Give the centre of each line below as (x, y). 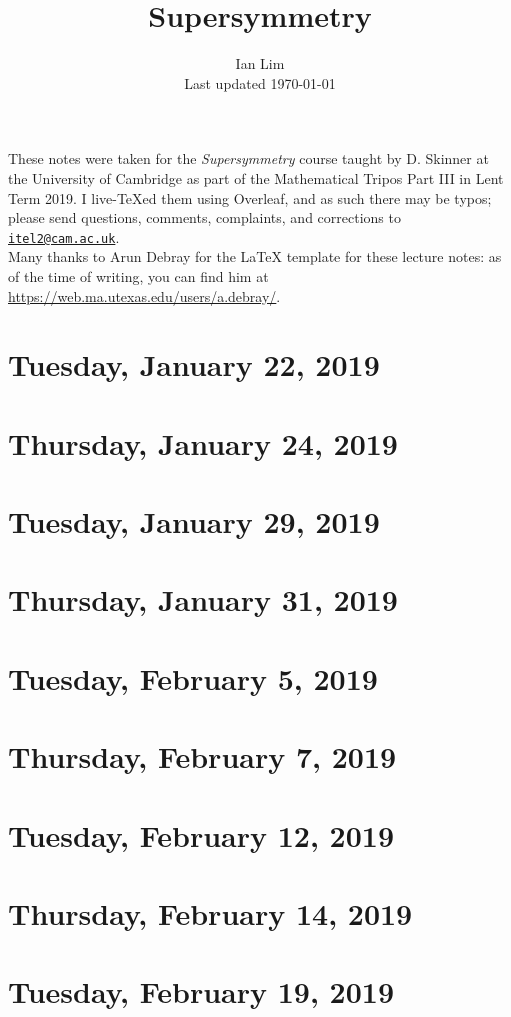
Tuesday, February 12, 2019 (201, 834)
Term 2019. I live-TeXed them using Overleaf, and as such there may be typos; (250, 197)
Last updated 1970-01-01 (260, 82)
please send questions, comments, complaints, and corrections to (204, 217)
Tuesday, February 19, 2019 (201, 991)
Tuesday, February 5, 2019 (193, 677)
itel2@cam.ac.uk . (64, 236)
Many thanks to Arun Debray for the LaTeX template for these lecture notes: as (255, 256)
